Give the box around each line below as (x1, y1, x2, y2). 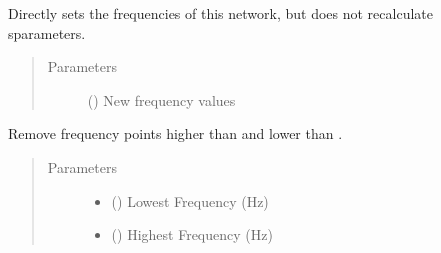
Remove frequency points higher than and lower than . (8, 123, 343, 144)
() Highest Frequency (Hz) (111, 224, 273, 245)
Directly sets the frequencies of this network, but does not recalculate (8, 3, 433, 23)
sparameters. (8, 22, 86, 43)
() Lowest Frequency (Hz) (111, 190, 269, 211)
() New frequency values (87, 89, 236, 110)
